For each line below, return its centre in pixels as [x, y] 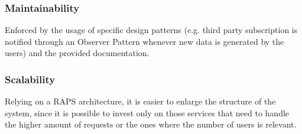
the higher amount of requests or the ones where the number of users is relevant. [151, 124]
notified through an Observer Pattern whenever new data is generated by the [144, 41]
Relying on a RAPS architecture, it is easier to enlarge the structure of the [140, 101]
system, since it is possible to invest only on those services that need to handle [147, 112]
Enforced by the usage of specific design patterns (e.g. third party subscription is [151, 30]
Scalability [30, 79]
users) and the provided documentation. [77, 53]
